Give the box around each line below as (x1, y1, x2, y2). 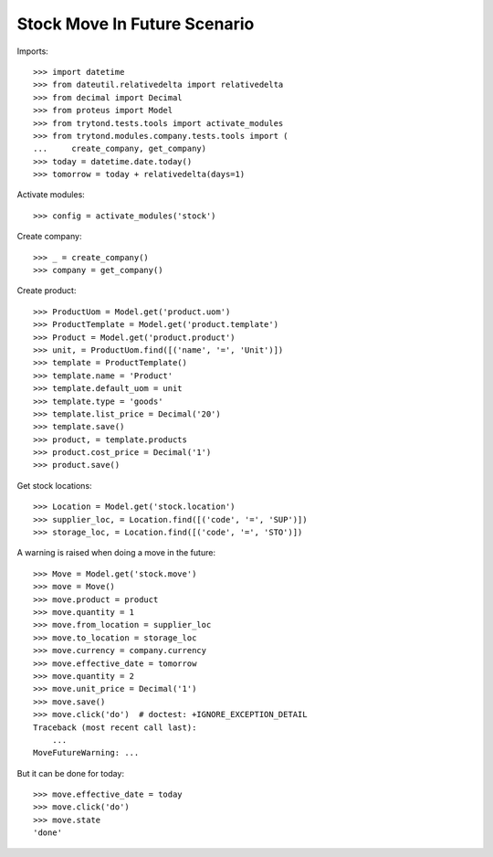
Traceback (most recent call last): (33, 722, 197, 733)
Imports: (16, 46, 49, 57)
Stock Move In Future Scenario (16, 14, 255, 34)
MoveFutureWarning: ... (33, 747, 140, 758)
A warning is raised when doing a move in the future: (16, 547, 216, 558)
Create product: (16, 285, 77, 296)
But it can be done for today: (16, 767, 125, 778)
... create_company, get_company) (33, 143, 207, 154)
